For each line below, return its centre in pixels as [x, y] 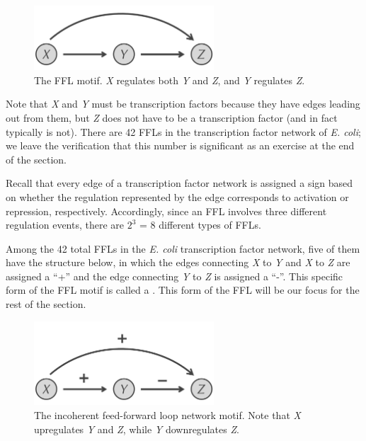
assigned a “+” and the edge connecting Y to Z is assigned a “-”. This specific [175, 276]
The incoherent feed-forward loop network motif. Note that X [167, 415]
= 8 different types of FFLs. [200, 225]
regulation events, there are [65, 225]
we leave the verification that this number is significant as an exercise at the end [180, 145]
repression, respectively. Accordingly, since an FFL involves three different [166, 211]
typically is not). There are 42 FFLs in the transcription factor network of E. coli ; [183, 131]
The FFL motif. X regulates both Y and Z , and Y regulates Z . [170, 80]
